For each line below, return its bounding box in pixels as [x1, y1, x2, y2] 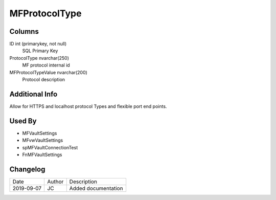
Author [47, 178, 64, 185]
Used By [9, 117, 37, 125]
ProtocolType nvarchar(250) [9, 55, 69, 61]
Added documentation [69, 185, 123, 192]
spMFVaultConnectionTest [22, 144, 78, 150]
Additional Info [9, 90, 58, 98]
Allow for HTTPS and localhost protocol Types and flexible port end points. [9, 103, 167, 109]
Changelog [9, 165, 45, 173]
